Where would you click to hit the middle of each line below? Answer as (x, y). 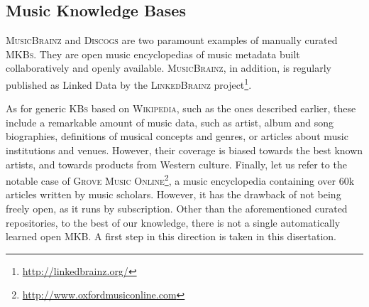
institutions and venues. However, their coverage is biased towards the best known (184, 150)
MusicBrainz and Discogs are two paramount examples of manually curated (172, 40)
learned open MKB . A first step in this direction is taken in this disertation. (171, 236)
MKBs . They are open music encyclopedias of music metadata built (153, 54)
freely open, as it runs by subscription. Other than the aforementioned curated (177, 209)
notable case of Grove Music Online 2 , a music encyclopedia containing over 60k (180, 179)
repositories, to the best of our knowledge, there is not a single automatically (173, 222)
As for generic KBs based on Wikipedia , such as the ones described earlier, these (181, 108)
